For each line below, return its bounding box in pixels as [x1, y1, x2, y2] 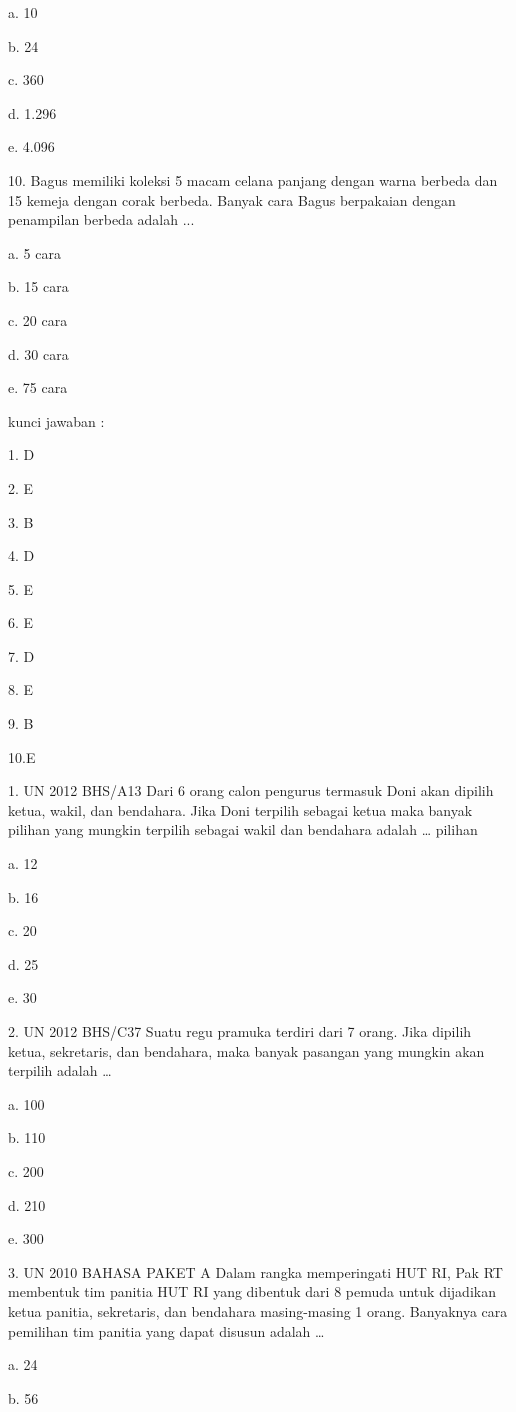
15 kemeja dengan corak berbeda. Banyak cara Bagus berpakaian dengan [8, 189, 456, 210]
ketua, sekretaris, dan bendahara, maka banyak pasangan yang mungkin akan [8, 1040, 485, 1061]
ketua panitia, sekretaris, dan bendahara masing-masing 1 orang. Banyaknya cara [8, 1300, 508, 1321]
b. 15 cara [8, 276, 69, 297]
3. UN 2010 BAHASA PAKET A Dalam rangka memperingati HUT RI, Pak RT [8, 1261, 503, 1282]
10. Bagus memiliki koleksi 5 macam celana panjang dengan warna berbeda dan [8, 169, 498, 190]
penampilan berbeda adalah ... [8, 209, 195, 230]
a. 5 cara [8, 242, 61, 263]
